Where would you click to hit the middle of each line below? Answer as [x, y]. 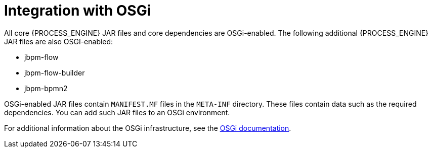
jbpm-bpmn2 [46, 88]
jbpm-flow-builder [55, 72]
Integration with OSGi [78, 11]
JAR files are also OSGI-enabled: [59, 41]
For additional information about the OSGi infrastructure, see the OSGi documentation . [148, 128]
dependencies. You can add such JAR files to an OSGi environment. [117, 112]
